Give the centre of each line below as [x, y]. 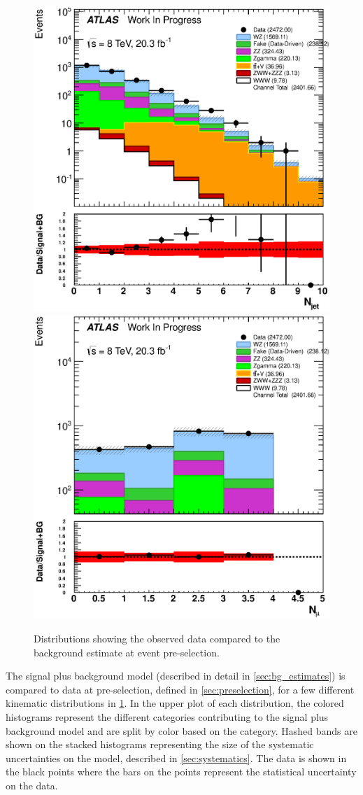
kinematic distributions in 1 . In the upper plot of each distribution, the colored [175, 703]
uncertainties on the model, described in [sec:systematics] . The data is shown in [176, 758]
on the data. [32, 785]
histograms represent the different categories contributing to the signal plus [167, 717]
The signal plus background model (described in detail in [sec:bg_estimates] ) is [176, 676]
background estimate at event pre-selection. [127, 652]
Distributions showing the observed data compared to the [157, 639]
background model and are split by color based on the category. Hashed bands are [181, 730]
